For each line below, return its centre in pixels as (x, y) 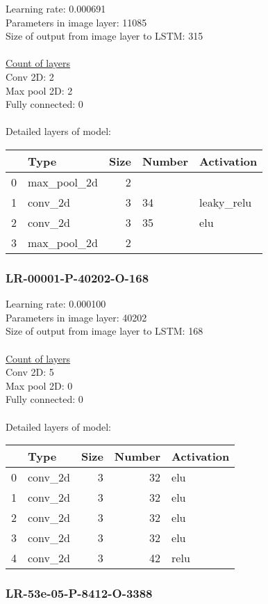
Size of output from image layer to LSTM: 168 (104, 331)
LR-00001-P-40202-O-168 (77, 277)
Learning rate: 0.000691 (56, 8)
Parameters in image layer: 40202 (76, 317)
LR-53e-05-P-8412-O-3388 (79, 593)
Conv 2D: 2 (30, 76)
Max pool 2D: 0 (39, 385)
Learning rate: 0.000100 (56, 304)
